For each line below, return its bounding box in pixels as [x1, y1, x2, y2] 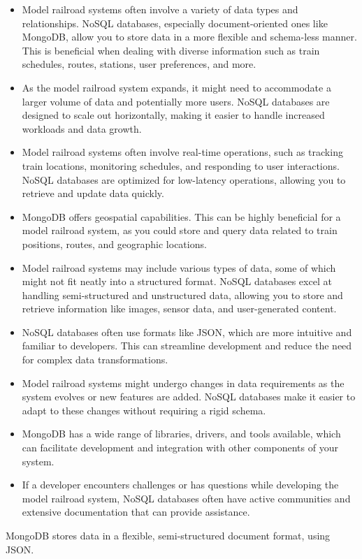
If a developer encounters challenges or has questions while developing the [22, 477, 339, 492]
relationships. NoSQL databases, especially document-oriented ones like [22, 15, 328, 30]
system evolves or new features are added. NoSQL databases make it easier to [22, 389, 356, 404]
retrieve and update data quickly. [22, 186, 164, 201]
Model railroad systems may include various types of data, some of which [22, 260, 336, 275]
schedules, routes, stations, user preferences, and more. [22, 57, 256, 71]
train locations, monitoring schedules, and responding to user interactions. [22, 158, 340, 173]
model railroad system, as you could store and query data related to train [22, 223, 338, 238]
